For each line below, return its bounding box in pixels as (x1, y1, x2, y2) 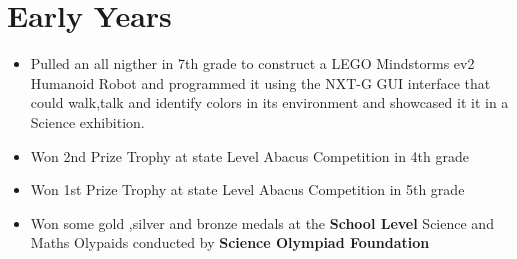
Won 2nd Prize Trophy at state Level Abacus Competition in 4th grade (30, 145, 469, 166)
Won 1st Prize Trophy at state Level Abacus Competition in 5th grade (30, 179, 465, 200)
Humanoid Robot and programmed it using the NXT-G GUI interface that (30, 72, 491, 93)
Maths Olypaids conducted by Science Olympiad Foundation (30, 232, 430, 253)
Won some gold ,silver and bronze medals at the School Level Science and (30, 212, 494, 233)
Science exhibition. (30, 111, 145, 132)
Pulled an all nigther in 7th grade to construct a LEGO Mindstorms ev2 (30, 53, 475, 74)
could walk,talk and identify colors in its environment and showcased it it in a (30, 92, 509, 113)
